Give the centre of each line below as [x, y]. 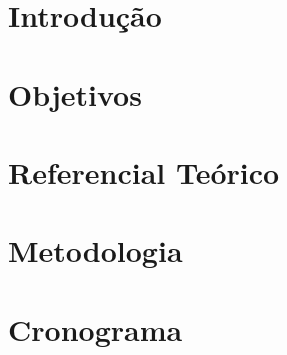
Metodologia [95, 250]
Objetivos [75, 93]
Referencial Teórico [144, 171]
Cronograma [95, 328]
